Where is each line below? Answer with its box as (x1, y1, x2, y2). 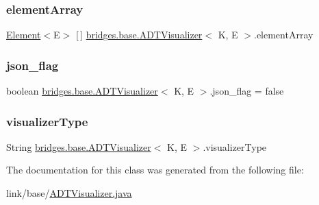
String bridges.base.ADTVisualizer (6, 139, 151, 154)
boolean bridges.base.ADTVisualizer (6, 84, 158, 98)
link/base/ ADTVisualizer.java (6, 186, 132, 200)
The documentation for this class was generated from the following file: (6, 162, 304, 177)
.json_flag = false (209, 84, 284, 98)
